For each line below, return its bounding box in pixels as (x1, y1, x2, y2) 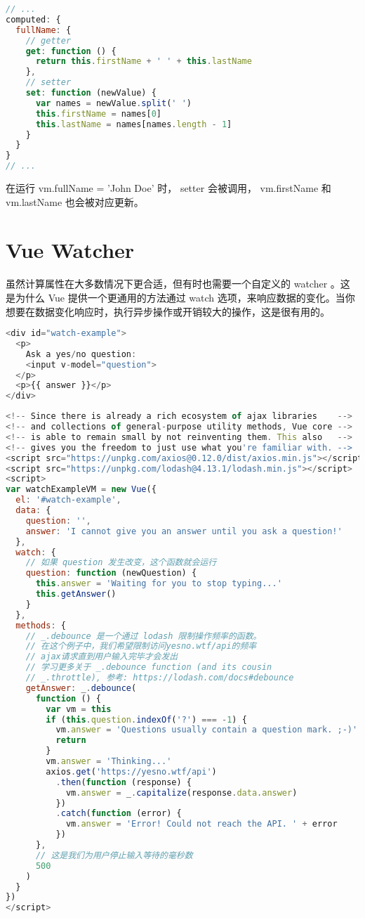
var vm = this (46, 704, 112, 714)
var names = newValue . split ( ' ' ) (35, 98, 192, 108)
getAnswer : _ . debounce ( (25, 683, 137, 693)
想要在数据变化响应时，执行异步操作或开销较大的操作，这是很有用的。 (6, 304, 330, 318)
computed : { (6, 14, 61, 25)
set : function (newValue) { (25, 88, 157, 98)
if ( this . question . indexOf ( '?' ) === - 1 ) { (46, 714, 247, 725)
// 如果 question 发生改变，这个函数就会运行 (25, 557, 217, 568)
